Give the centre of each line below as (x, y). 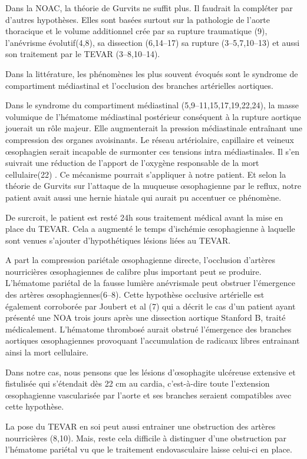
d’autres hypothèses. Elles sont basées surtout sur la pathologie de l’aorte (138, 19)
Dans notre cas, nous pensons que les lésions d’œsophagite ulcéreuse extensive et (151, 372)
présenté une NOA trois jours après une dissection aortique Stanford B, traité (146, 317)
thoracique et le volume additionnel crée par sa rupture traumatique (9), (136, 31)
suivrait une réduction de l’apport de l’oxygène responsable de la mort (132, 163)
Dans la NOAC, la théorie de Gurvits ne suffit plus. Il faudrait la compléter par (149, 8)
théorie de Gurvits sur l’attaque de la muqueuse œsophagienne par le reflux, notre (153, 186)
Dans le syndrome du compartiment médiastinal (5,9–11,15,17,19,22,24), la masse (152, 105)
